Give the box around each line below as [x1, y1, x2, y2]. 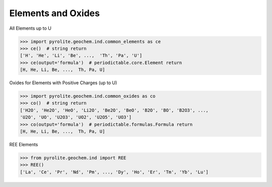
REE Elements [9, 142, 38, 147]
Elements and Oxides [9, 8, 100, 19]
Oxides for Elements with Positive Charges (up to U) [9, 80, 117, 86]
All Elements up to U [9, 25, 51, 31]
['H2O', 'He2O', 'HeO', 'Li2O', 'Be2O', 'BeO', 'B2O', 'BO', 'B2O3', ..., [20, 107, 209, 113]
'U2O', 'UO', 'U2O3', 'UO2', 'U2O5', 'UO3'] [20, 114, 132, 120]
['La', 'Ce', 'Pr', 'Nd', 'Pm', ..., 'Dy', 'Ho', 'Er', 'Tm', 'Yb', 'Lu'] [20, 169, 209, 175]
